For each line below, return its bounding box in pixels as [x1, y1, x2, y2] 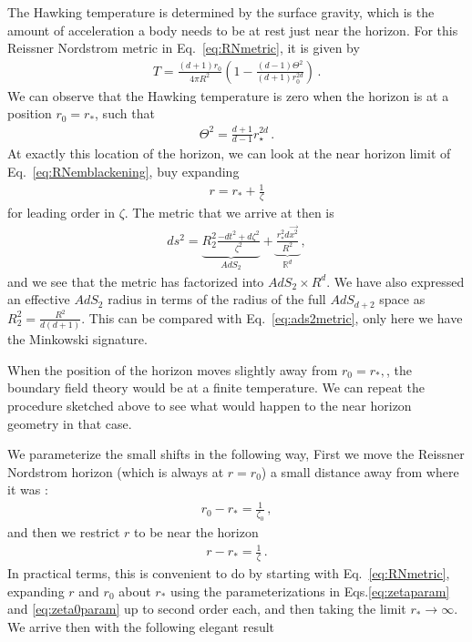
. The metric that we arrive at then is [124, 202, 334, 221]
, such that [95, 104, 155, 123]
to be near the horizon [134, 523, 259, 542]
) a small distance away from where [261, 462, 459, 481]
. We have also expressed [326, 271, 465, 290]
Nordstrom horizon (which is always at [7, 462, 224, 481]
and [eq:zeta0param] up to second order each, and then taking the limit [7, 599, 406, 618]
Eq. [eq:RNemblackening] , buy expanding [7, 161, 240, 180]
